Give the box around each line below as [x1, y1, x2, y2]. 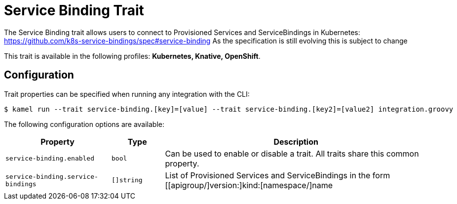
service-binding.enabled [5, 155, 95, 163]
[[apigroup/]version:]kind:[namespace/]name [165, 180, 333, 190]
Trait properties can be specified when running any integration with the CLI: [4, 89, 250, 98]
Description [273, 136, 318, 147]
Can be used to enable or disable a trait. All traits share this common [165, 148, 419, 159]
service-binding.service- [5, 172, 98, 180]
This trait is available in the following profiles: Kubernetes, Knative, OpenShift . [4, 51, 261, 60]
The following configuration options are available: [4, 120, 165, 128]
